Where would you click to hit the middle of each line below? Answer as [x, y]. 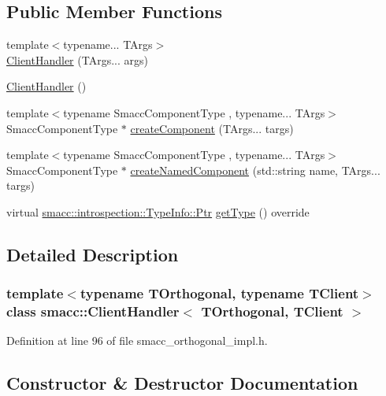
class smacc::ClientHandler [93, 311]
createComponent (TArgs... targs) [212, 128]
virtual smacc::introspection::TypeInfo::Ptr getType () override [158, 211]
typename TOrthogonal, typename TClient [219, 293]
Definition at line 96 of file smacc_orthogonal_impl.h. [137, 340]
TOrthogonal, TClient [272, 311]
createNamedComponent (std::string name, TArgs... [255, 170]
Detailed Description [93, 254]
